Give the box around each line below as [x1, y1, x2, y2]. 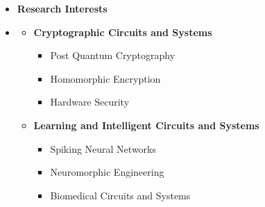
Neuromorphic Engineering [50, 165, 164, 179]
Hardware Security [50, 94, 130, 109]
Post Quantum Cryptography [50, 48, 176, 63]
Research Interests [17, 1, 108, 15]
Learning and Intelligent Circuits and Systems [33, 117, 259, 132]
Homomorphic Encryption [50, 71, 161, 85]
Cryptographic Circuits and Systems [33, 24, 212, 39]
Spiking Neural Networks [50, 141, 157, 156]
